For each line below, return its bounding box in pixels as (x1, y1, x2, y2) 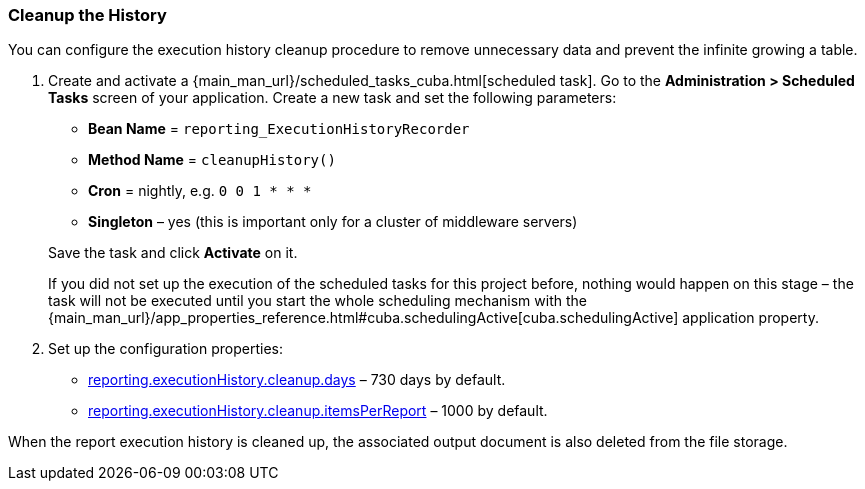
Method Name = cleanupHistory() (88, 151, 336, 169)
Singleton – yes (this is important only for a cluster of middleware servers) (88, 213, 578, 231)
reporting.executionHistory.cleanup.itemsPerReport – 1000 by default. (88, 402, 548, 420)
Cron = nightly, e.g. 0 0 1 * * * (88, 182, 312, 200)
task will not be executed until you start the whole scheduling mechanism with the (48, 292, 587, 310)
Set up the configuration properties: (48, 340, 283, 358)
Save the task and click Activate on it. (48, 244, 298, 262)
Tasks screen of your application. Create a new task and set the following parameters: (48, 89, 617, 107)
